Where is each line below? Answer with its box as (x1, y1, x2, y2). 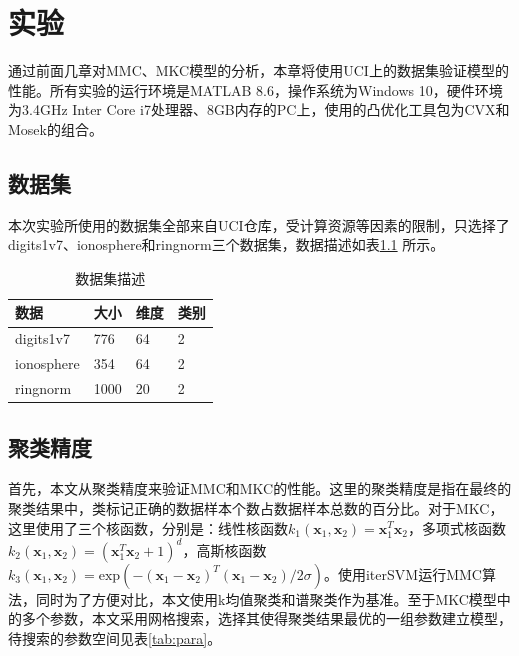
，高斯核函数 (182, 539, 267, 560)
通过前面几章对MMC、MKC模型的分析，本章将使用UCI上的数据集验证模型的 (8, 60, 509, 81)
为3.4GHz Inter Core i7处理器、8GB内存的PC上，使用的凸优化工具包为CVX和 (8, 99, 510, 120)
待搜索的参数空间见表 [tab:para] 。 (8, 627, 222, 648)
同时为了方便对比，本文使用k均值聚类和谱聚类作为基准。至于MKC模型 (35, 588, 497, 609)
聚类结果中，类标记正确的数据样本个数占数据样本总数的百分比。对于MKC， (8, 497, 504, 518)
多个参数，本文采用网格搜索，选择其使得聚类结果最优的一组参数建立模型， (21, 608, 512, 629)
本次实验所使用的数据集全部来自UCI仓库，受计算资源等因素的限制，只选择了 (8, 214, 510, 235)
